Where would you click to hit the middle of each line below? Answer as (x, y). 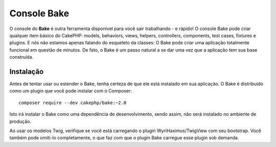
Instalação (27, 71)
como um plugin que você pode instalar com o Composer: (71, 91)
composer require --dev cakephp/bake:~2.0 (73, 103)
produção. (20, 121)
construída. (21, 57)
